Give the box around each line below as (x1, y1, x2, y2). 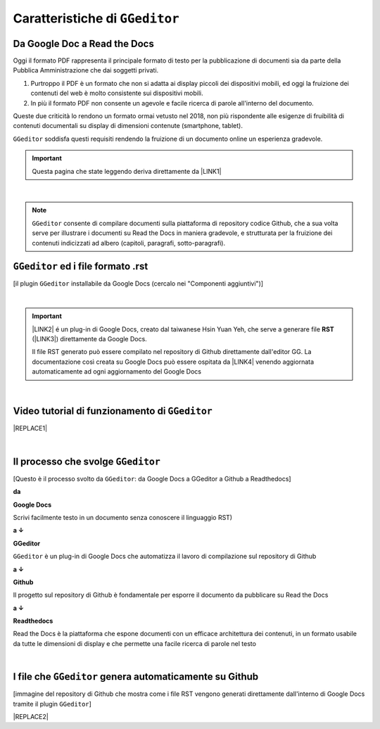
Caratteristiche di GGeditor (13, 11, 179, 26)
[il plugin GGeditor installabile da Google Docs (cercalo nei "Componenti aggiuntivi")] (13, 279, 264, 288)
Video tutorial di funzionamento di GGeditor (13, 405, 213, 417)
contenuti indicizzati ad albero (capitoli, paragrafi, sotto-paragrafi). (32, 239, 225, 247)
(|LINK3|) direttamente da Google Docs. (32, 335, 147, 343)
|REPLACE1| (13, 424, 48, 433)
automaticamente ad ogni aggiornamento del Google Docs (32, 367, 202, 376)
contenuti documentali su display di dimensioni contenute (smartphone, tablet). (13, 122, 243, 130)
